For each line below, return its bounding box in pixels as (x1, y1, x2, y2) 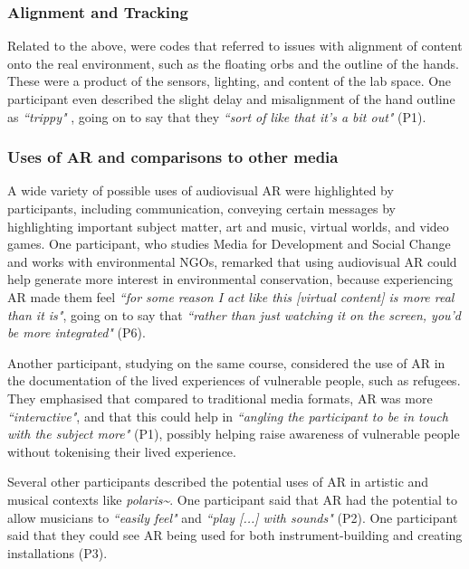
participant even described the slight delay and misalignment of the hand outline (7, 90, 455, 108)
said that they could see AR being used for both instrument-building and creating (7, 526, 463, 545)
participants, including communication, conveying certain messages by (7, 199, 396, 217)
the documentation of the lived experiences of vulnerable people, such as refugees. (7, 371, 461, 390)
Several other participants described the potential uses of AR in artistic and (7, 472, 429, 491)
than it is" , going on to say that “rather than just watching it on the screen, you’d (7, 305, 462, 324)
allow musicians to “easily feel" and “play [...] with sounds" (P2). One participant (7, 507, 458, 526)
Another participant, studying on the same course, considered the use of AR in (7, 353, 445, 372)
